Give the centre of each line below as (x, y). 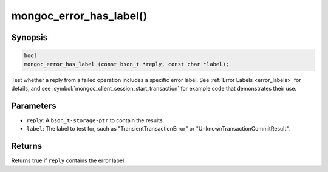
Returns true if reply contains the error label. (68, 160)
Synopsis (29, 37)
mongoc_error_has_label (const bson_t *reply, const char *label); (127, 64)
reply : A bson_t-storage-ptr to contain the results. (95, 120)
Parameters (34, 105)
